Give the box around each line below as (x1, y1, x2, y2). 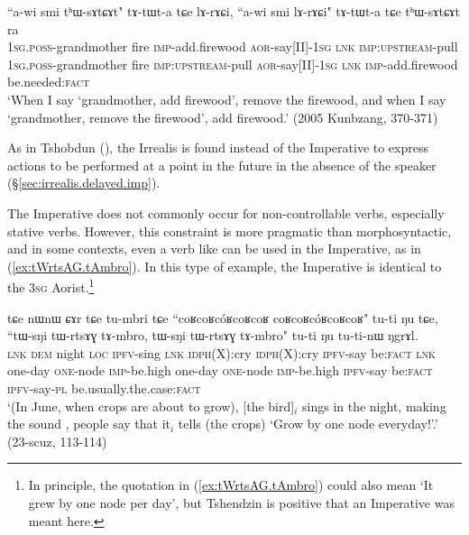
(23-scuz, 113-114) (7, 431, 107, 450)
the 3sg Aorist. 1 (7, 275, 95, 296)
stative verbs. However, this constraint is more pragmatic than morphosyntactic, (7, 221, 452, 240)
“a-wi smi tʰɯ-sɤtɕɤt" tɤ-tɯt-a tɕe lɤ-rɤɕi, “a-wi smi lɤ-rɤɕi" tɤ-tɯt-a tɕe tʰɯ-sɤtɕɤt (7, 2, 460, 20)
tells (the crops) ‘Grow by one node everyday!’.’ (178, 414, 438, 433)
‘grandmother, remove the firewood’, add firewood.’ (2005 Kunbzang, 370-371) (7, 107, 438, 126)
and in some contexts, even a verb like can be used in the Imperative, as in (7, 239, 421, 258)
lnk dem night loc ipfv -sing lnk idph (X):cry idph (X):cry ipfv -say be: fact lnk (7, 343, 436, 362)
